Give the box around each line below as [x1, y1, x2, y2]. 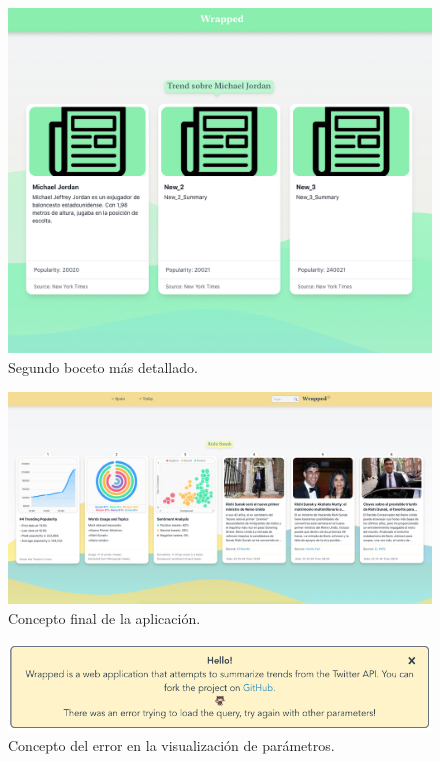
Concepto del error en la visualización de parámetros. [8, 735, 335, 756]
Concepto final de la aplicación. [8, 607, 201, 628]
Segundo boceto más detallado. [8, 356, 198, 377]
